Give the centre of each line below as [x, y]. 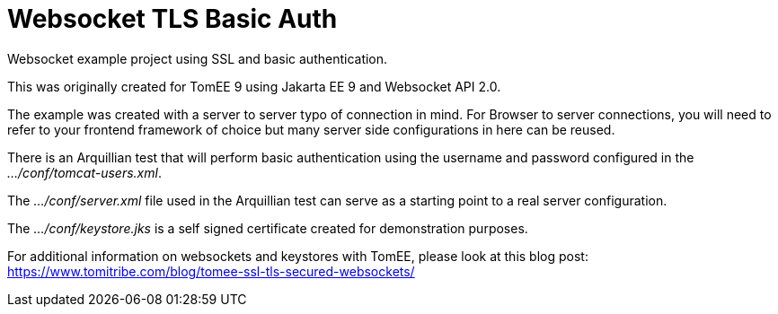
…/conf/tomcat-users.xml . [84, 172]
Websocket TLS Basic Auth [172, 19]
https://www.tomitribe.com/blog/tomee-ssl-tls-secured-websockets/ [211, 271]
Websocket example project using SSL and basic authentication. [198, 58]
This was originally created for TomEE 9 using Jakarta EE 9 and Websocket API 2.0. [254, 86]
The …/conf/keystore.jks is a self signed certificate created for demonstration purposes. [268, 228]
